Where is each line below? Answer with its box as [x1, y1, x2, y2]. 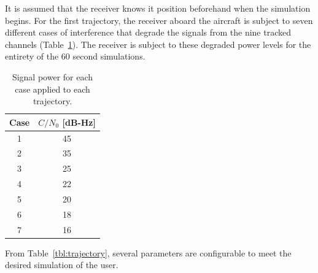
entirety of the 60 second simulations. [5, 50, 145, 63]
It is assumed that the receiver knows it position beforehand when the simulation [5, 2, 311, 14]
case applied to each [15, 82, 90, 95]
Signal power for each [12, 70, 93, 83]
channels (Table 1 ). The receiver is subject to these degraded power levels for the [5, 37, 311, 50]
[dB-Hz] [62, 115, 96, 128]
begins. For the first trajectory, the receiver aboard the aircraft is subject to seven [5, 13, 313, 26]
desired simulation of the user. [5, 258, 118, 271]
